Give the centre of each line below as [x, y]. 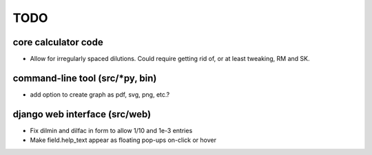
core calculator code [58, 42]
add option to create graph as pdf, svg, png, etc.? [100, 94]
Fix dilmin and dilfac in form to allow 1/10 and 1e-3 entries [111, 130]
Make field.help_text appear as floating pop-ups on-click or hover [123, 140]
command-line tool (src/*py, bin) [85, 78]
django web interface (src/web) [82, 114]
